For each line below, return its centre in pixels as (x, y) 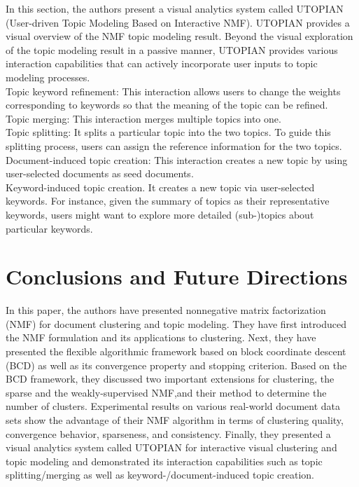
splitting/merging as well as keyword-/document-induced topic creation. (160, 475)
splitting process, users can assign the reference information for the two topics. (174, 145)
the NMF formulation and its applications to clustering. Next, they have (161, 337)
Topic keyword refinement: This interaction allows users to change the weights (173, 91)
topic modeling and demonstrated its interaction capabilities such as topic (164, 461)
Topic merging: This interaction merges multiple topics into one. (143, 118)
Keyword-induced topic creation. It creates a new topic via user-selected (160, 187)
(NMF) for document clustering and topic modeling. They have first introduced (176, 323)
